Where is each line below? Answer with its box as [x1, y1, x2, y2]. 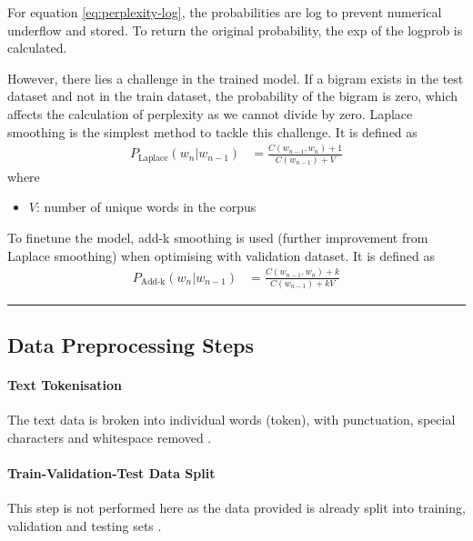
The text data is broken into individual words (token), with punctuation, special [7, 410, 456, 429]
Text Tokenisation [7, 376, 122, 395]
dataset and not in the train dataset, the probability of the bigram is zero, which [7, 86, 458, 105]
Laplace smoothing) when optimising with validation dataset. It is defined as [7, 245, 435, 265]
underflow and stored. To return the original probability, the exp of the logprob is [7, 20, 463, 39]
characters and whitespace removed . [7, 428, 212, 447]
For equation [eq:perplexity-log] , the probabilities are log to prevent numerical [7, 3, 442, 21]
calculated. [7, 38, 67, 57]
